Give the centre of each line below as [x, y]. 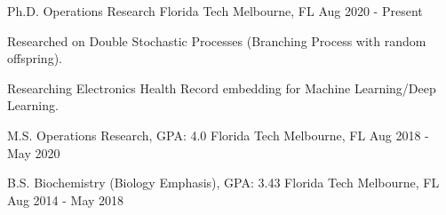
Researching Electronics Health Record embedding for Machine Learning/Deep [222, 88]
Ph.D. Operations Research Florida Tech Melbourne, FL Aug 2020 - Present [215, 11]
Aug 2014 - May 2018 [66, 199]
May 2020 [34, 152]
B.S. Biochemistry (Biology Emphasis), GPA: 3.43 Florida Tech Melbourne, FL [223, 183]
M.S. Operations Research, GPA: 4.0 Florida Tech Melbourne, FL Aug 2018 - [218, 135]
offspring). [35, 58]
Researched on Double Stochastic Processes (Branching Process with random [217, 40]
